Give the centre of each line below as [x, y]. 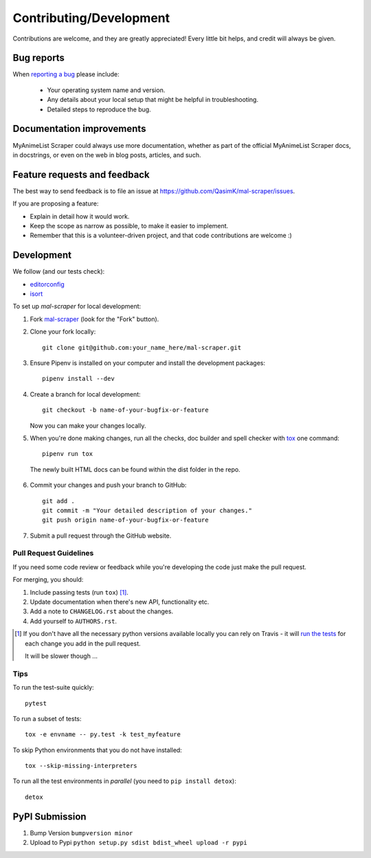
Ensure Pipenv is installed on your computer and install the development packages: [148, 363]
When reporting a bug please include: [66, 74]
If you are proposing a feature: [56, 203]
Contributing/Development [91, 18]
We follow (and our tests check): [59, 272]
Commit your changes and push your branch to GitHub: [108, 485]
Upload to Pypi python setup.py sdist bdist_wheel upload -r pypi [138, 843]
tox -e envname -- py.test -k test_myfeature [103, 735]
